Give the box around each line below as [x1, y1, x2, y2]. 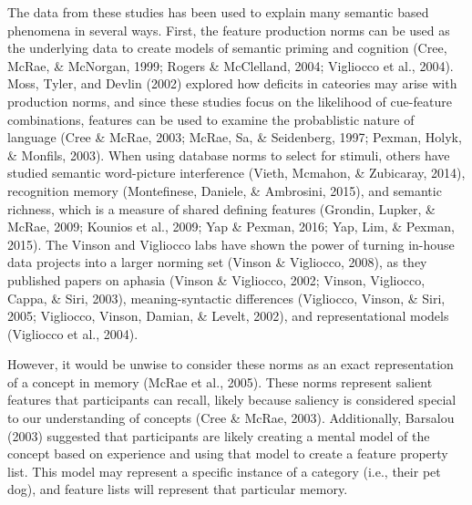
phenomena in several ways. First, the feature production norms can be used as [7, 20, 450, 39]
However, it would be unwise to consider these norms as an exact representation [7, 355, 454, 374]
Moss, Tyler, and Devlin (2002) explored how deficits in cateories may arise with [7, 74, 457, 93]
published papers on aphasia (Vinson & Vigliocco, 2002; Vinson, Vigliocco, [7, 270, 426, 289]
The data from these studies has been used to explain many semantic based [7, 3, 429, 21]
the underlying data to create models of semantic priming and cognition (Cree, [7, 38, 447, 57]
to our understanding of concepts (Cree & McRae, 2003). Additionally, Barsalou [7, 408, 455, 428]
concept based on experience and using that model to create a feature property [7, 444, 448, 463]
